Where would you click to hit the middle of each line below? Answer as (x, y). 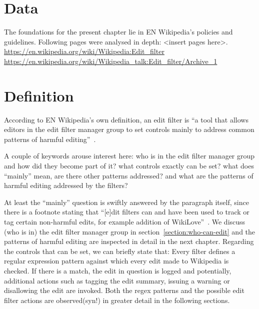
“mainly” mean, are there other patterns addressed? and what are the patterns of (129, 175)
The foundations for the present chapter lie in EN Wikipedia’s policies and (118, 32)
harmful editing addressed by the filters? (66, 185)
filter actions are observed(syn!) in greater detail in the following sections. (117, 300)
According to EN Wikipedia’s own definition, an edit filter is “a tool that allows (126, 119)
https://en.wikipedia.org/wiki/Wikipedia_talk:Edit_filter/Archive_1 (111, 61)
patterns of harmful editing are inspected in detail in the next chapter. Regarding (129, 241)
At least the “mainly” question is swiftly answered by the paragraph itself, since (126, 202)
